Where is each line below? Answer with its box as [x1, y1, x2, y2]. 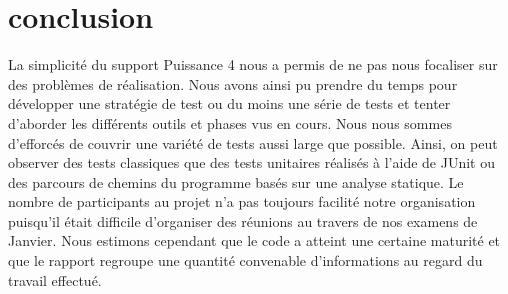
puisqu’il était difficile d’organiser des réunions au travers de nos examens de [8, 210, 478, 231]
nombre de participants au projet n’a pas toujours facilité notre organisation [8, 191, 476, 212]
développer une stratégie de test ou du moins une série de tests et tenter [8, 93, 451, 114]
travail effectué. [8, 269, 102, 290]
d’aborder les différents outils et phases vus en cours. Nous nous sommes [8, 112, 452, 133]
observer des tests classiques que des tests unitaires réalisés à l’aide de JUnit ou [8, 152, 495, 173]
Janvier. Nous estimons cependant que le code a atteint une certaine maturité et [8, 230, 501, 251]
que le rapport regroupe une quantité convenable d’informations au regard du [8, 250, 483, 271]
